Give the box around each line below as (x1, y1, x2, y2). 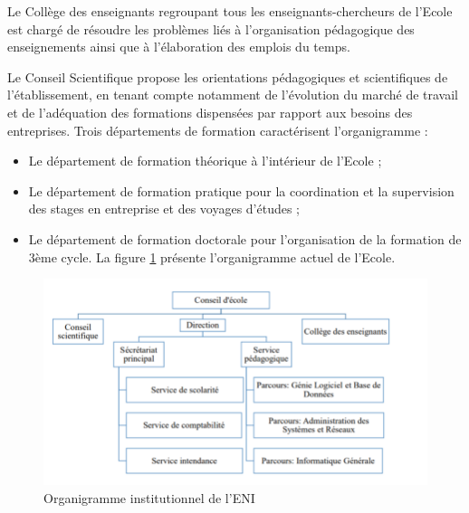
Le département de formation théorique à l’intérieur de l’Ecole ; (28, 151, 382, 170)
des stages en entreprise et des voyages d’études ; (28, 199, 301, 218)
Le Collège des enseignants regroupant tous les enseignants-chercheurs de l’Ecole (7, 2, 453, 20)
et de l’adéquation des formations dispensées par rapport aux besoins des (7, 102, 413, 121)
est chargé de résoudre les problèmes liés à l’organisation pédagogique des (7, 19, 415, 38)
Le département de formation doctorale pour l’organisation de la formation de (28, 229, 462, 248)
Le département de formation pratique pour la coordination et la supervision (28, 181, 455, 200)
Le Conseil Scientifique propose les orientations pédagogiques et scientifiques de (7, 67, 448, 86)
